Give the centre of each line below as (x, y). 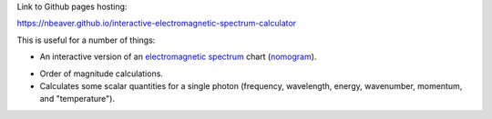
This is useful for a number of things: (86, 40)
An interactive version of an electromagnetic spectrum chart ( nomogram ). (178, 57)
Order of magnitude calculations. (102, 74)
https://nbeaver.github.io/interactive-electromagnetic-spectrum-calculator (156, 24)
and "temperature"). (77, 99)
